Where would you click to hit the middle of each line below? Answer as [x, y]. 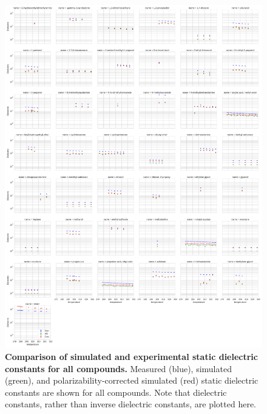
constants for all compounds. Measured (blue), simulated [118, 368]
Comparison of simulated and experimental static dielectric [131, 356]
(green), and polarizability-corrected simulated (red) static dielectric [132, 380]
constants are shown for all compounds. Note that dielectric [116, 392]
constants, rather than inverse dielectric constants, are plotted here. [130, 404]
